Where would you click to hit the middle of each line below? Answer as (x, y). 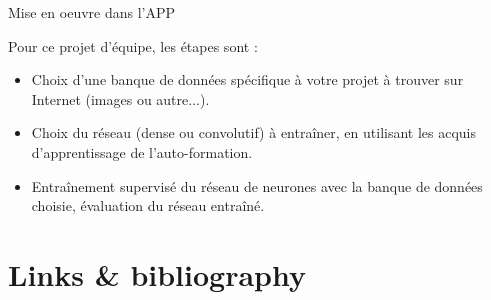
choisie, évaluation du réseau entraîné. (148, 205)
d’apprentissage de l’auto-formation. (142, 151)
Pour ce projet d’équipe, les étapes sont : (133, 45)
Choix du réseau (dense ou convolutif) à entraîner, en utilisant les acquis (254, 132)
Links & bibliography (157, 273)
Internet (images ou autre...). (120, 98)
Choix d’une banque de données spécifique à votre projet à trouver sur (247, 79)
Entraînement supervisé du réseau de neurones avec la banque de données (257, 185)
